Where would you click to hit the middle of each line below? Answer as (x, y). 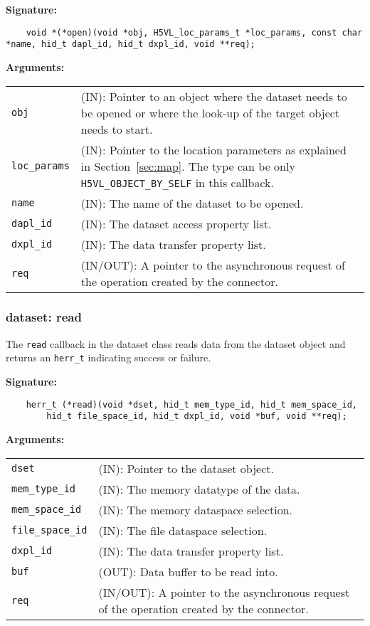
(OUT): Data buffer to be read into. (188, 571)
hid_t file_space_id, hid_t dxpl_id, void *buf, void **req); (197, 417)
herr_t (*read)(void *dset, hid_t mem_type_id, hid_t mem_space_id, (191, 404)
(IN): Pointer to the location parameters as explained (213, 149)
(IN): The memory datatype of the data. (199, 489)
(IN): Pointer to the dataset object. (186, 468)
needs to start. (117, 129)
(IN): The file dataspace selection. (183, 530)
